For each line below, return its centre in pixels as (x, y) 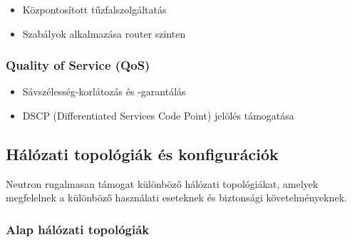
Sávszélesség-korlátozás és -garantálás (104, 91)
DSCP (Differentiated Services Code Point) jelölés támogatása (158, 115)
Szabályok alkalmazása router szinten (104, 33)
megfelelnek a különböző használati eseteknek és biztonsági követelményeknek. (176, 198)
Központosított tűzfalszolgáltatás (94, 9)
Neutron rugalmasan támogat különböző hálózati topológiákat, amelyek (162, 183)
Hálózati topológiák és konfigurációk (142, 153)
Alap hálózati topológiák (78, 229)
